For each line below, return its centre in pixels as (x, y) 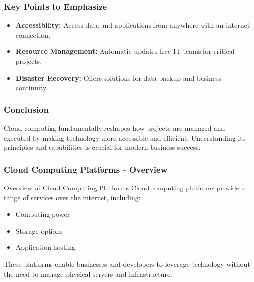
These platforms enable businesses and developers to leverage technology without (127, 263)
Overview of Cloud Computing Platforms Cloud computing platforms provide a (125, 188)
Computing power (43, 214)
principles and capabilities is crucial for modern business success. (102, 147)
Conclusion (26, 109)
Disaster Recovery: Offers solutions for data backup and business (118, 77)
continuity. (31, 87)
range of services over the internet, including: (72, 197)
